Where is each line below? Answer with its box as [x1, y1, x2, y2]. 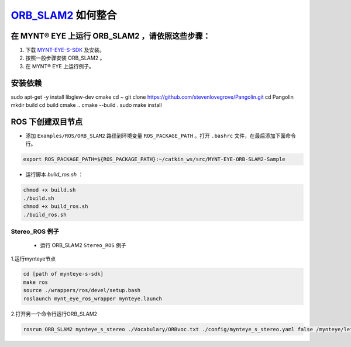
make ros [23, 279, 49, 286]
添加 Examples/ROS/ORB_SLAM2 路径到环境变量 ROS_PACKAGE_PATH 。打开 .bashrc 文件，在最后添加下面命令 [25, 132, 296, 140]
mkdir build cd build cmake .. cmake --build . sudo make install [11, 102, 162, 109]
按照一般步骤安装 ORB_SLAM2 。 [25, 54, 105, 61]
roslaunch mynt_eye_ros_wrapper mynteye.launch [23, 295, 162, 302]
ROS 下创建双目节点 [11, 117, 83, 127]
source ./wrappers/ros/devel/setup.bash [23, 287, 140, 294]
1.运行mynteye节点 [11, 255, 56, 262]
